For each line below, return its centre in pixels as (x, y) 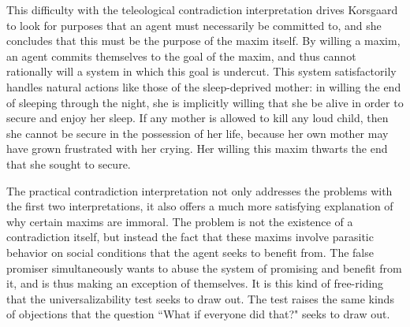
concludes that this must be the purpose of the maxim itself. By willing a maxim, (203, 41)
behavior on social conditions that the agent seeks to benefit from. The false (190, 252)
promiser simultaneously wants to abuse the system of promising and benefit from (204, 268)
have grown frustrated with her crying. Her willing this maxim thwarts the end (197, 149)
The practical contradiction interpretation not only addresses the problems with (199, 190)
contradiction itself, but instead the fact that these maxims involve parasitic (190, 237)
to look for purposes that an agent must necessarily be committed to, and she (194, 25)
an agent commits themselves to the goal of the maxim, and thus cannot (181, 56)
